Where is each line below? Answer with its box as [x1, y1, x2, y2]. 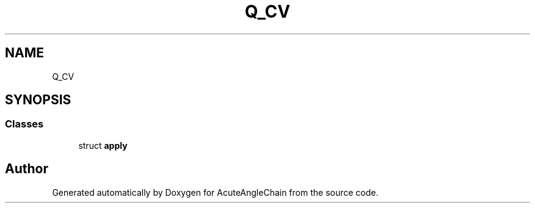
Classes [5, 118, 44, 131]
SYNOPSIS [5, 92, 71, 108]
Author [5, 161, 48, 177]
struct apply [78, 140, 128, 151]
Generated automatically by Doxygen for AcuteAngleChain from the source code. [52, 187, 379, 198]
